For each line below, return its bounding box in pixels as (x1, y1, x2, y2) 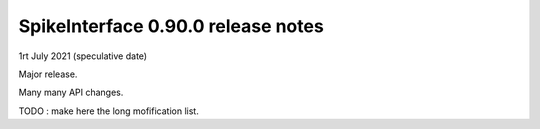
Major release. (18, 68, 78, 80)
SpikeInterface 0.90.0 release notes (18, 15, 324, 37)
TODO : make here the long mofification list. (18, 105, 199, 117)
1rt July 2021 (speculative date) (18, 50, 148, 62)
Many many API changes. (18, 86, 124, 99)
